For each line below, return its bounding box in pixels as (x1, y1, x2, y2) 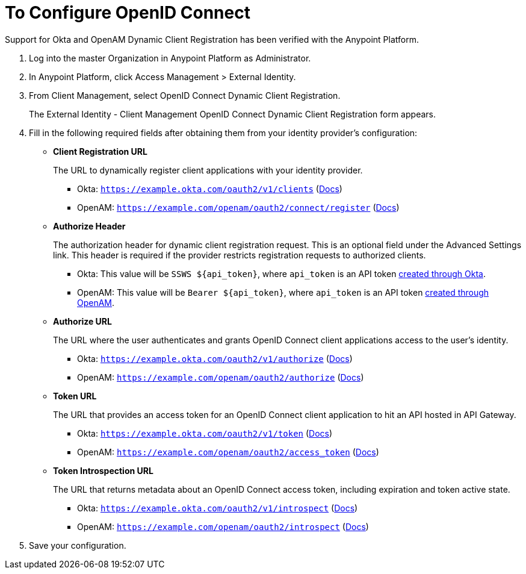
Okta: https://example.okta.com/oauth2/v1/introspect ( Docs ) (77, 502, 358, 513)
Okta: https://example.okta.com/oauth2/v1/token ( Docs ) (77, 428, 333, 438)
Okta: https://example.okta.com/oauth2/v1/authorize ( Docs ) (77, 353, 353, 364)
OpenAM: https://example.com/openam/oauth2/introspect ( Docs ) (77, 521, 369, 532)
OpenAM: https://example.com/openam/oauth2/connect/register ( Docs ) (77, 202, 400, 213)
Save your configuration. (29, 540, 126, 551)
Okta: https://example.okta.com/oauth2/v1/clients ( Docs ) (77, 183, 342, 194)
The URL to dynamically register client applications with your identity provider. (53, 164, 363, 175)
